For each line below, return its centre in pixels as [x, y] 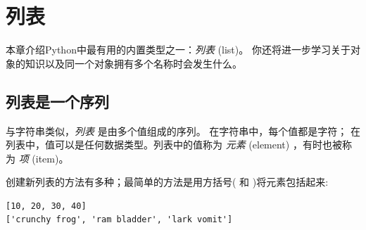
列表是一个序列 [57, 101]
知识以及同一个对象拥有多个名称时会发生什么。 [133, 63]
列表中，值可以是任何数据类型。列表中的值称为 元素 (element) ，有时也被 [174, 145]
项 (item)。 [44, 158]
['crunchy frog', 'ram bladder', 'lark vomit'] [119, 220]
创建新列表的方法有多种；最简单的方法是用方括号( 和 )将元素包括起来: [167, 182]
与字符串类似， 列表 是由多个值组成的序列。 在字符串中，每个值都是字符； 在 [183, 130]
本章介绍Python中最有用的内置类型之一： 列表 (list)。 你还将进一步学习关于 [178, 50]
